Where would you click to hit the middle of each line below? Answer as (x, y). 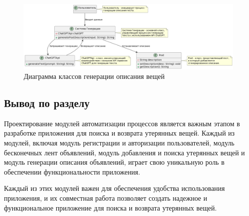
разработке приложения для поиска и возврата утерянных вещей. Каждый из (119, 133)
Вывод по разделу (47, 103)
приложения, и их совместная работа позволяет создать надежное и (106, 198)
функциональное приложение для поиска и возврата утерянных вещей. (110, 207)
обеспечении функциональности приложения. (72, 171)
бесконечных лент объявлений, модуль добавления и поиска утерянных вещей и (124, 152)
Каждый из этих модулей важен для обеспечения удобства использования (115, 188)
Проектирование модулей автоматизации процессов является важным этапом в (122, 123)
